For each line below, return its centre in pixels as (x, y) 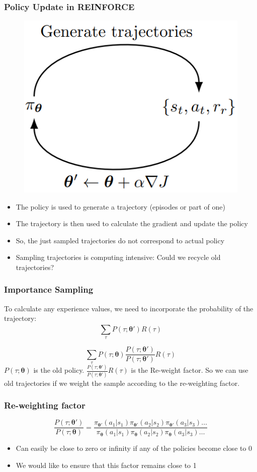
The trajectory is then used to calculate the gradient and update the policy (132, 223)
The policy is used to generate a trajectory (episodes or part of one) (121, 206)
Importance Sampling (49, 289)
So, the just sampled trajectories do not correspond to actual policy (120, 240)
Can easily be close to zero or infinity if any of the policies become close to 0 (134, 448)
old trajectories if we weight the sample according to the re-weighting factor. (122, 383)
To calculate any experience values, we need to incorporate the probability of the (129, 308)
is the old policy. (59, 370)
